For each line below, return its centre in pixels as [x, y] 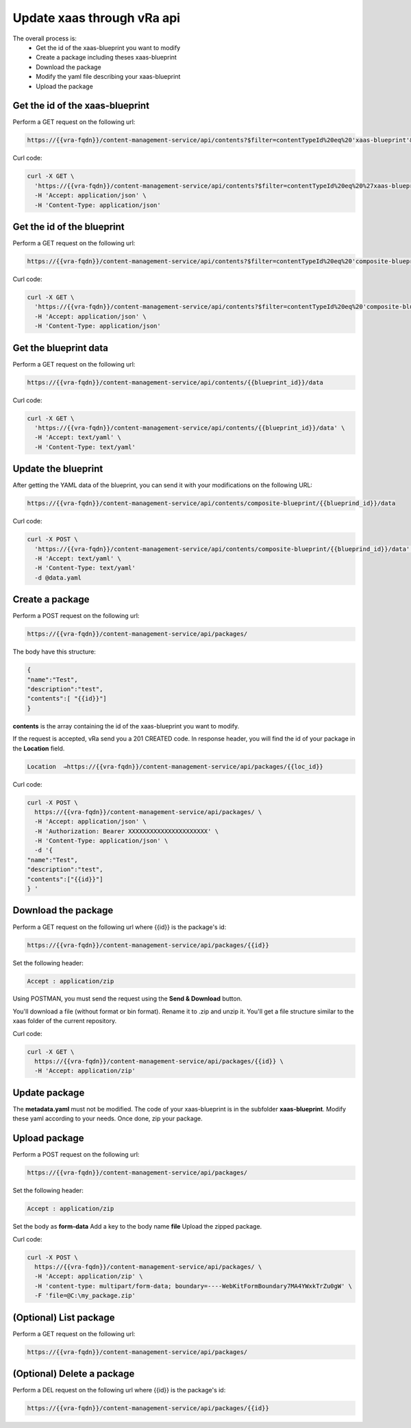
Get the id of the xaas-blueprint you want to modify [108, 47]
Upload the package [65, 86]
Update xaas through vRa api [97, 18]
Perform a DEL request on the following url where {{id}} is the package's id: [119, 1390]
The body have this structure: [54, 652]
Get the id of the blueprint [68, 226]
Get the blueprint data [61, 348]
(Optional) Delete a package [74, 1374]
